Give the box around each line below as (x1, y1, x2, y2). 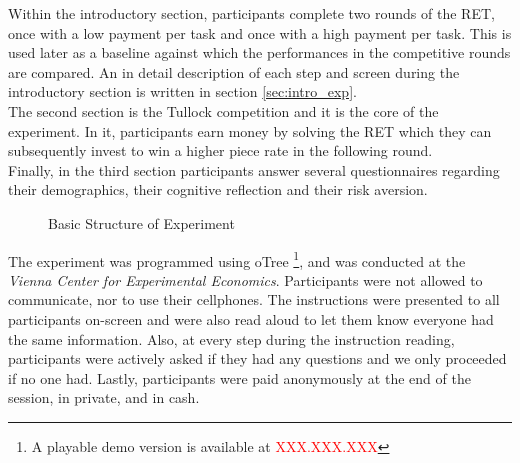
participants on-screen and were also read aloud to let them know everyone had (8, 308, 494, 329)
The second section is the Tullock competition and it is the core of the (8, 100, 439, 121)
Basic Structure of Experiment (48, 212, 235, 233)
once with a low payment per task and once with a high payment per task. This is (8, 22, 512, 43)
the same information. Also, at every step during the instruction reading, (8, 328, 455, 349)
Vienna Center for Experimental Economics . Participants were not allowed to (8, 269, 483, 290)
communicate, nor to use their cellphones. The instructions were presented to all (8, 289, 500, 310)
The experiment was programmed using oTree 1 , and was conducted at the (8, 247, 466, 271)
